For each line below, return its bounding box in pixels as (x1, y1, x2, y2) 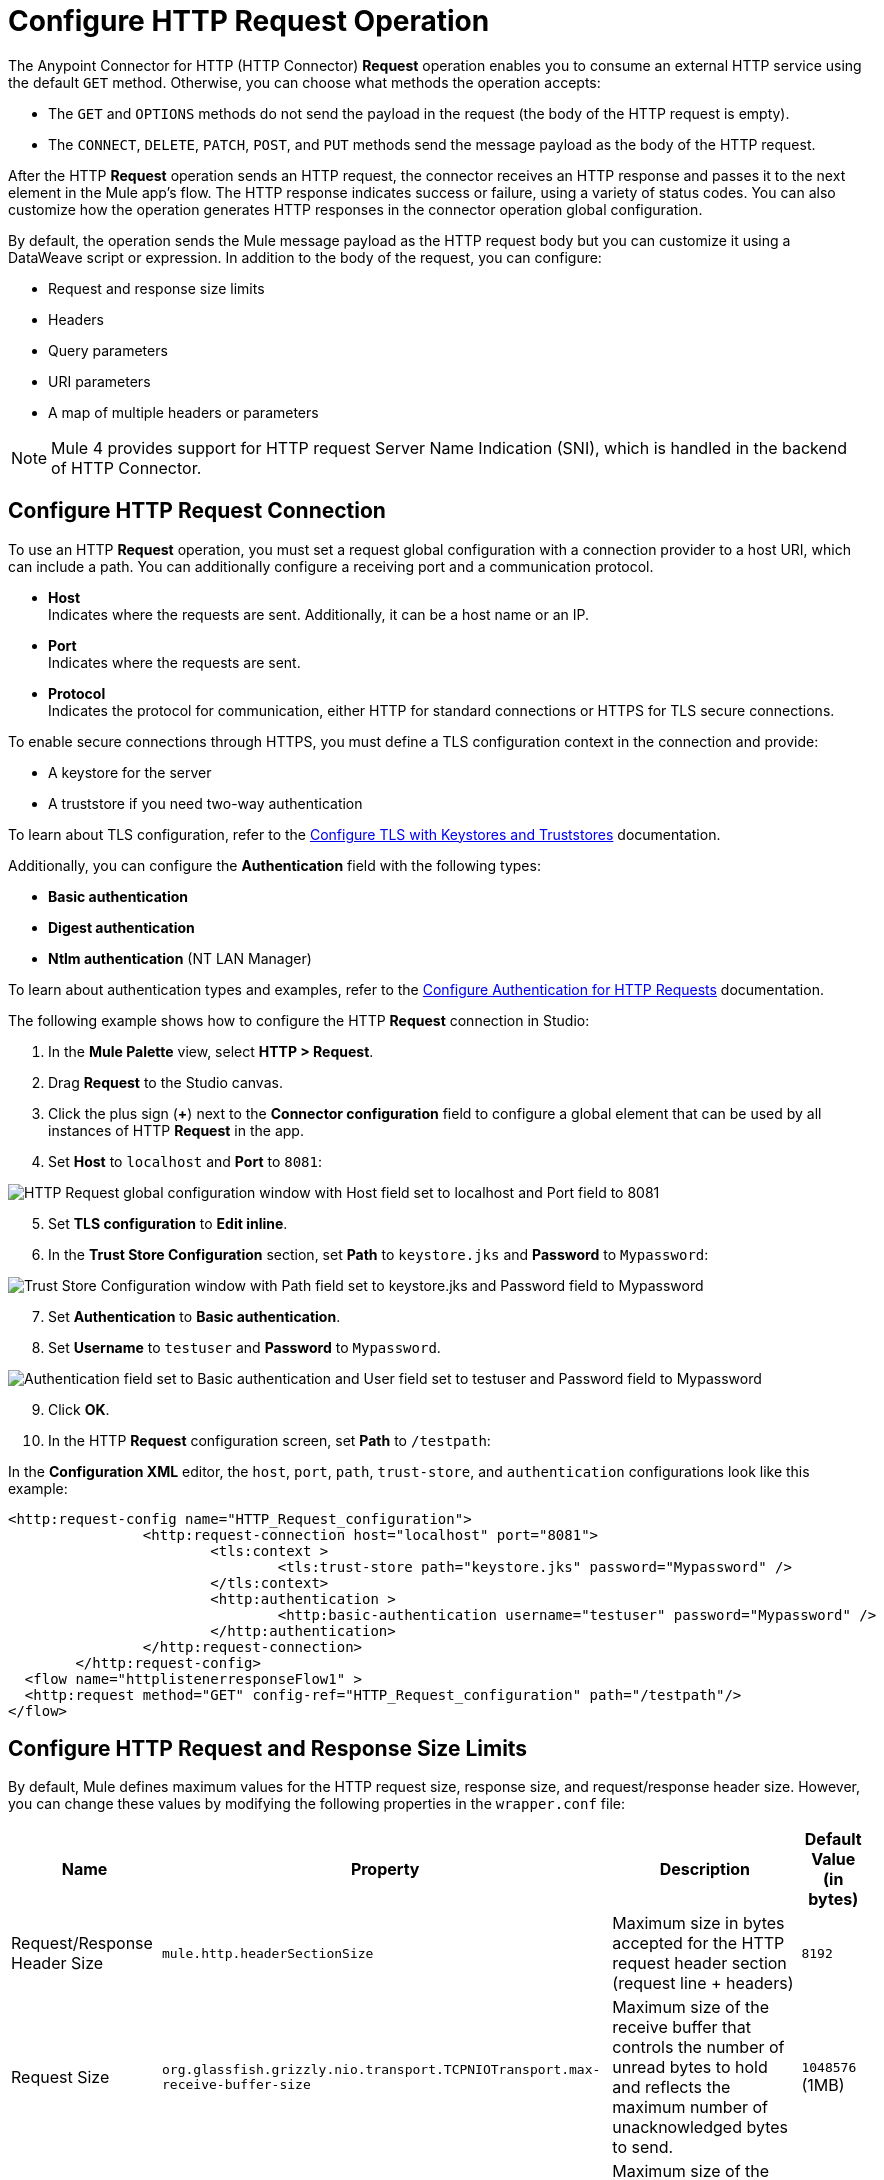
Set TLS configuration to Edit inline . (48, 1214, 288, 1232)
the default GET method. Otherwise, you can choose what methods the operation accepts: (8, 73, 601, 91)
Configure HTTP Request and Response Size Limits (8, 1736, 528, 1762)
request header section (612, 1953, 787, 1974)
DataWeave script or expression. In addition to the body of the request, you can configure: (8, 248, 602, 266)
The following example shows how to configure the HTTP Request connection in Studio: (8, 1011, 590, 1029)
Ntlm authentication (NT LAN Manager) (48, 949, 312, 967)
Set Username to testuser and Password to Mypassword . (48, 1338, 441, 1356)
